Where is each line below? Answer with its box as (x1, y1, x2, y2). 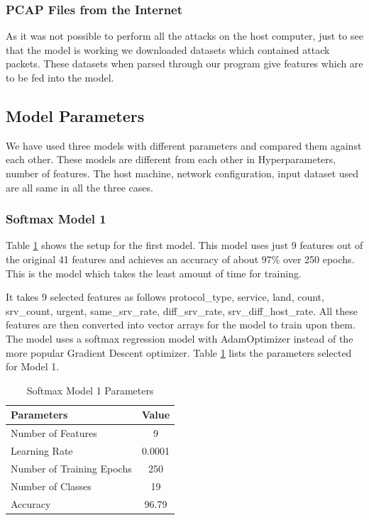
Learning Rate (11, 443, 73, 458)
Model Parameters (6, 104, 145, 126)
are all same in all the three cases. (6, 179, 153, 194)
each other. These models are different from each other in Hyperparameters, (6, 152, 336, 167)
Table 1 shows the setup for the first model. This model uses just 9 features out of (6, 238, 363, 253)
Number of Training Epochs (11, 460, 132, 475)
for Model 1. (6, 359, 60, 374)
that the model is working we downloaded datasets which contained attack (6, 42, 330, 57)
